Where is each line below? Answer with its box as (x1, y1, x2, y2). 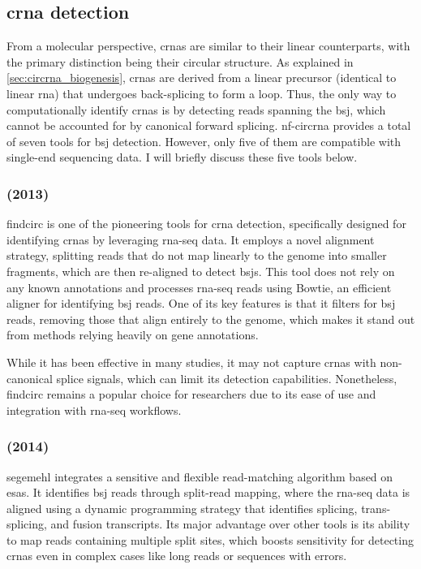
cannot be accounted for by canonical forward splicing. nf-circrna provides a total (6, 117, 411, 134)
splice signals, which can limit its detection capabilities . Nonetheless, (56, 369, 397, 386)
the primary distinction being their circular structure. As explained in (6, 53, 354, 70)
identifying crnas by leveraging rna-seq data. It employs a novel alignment (6, 231, 375, 248)
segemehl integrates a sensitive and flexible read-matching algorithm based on (6, 468, 393, 485)
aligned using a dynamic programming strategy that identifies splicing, (6, 499, 358, 516)
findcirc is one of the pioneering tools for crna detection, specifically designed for (6, 215, 406, 232)
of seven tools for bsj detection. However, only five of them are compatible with (6, 132, 402, 149)
